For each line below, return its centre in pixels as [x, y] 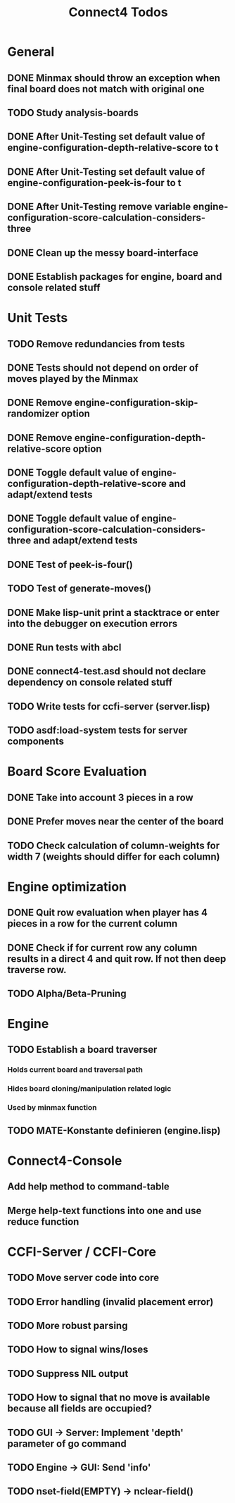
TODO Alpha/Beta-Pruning [67, 993]
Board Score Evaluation [77, 772]
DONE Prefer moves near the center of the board [115, 822]
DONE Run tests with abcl [64, 648]
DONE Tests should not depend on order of [103, 367]
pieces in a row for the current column [93, 924]
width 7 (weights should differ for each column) [114, 856]
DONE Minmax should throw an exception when [114, 78]
